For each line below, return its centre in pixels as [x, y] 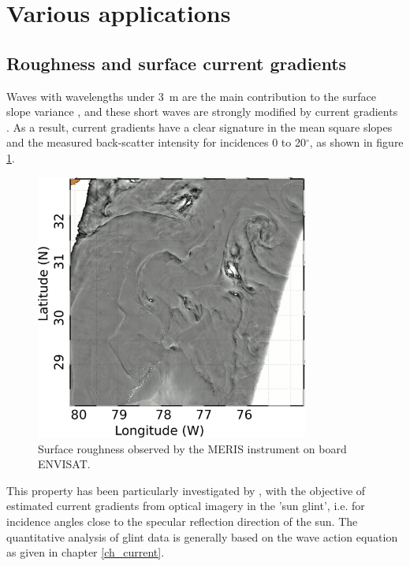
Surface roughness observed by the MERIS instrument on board [192, 448]
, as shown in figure [356, 142]
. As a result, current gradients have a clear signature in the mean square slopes [199, 127]
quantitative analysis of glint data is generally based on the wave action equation [202, 536]
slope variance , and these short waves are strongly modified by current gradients [202, 112]
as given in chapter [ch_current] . [86, 552]
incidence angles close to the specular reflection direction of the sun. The [182, 521]
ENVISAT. [64, 464]
